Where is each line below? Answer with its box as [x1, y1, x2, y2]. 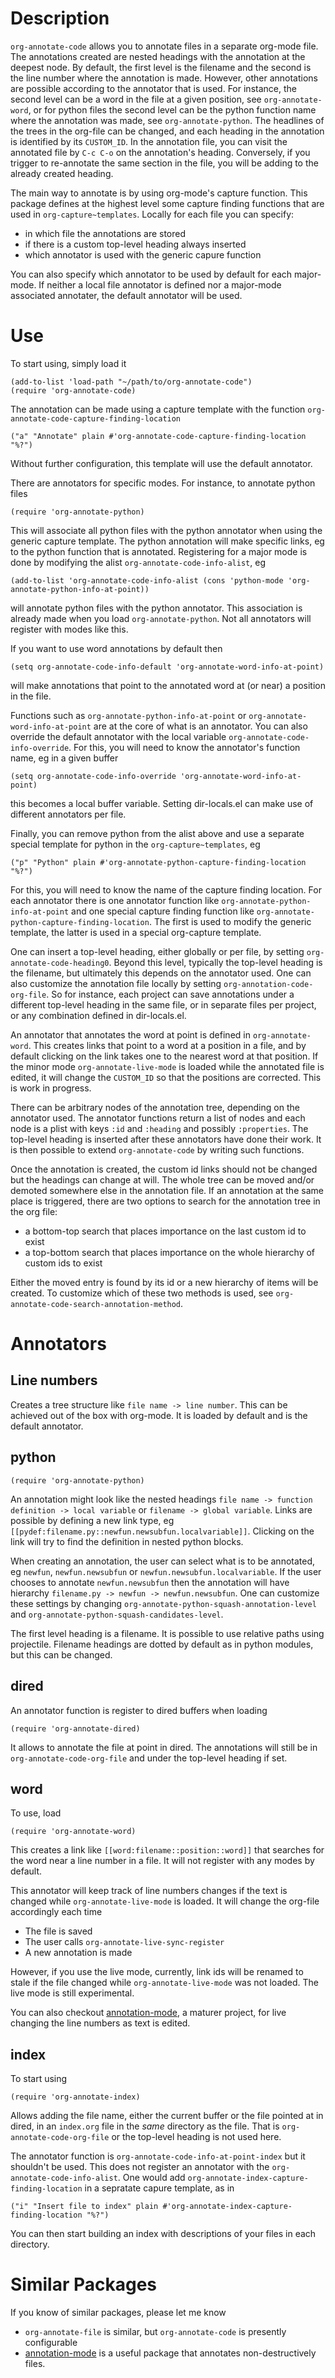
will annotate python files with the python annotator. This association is [10, 602, 303, 614]
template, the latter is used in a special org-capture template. [10, 926, 262, 938]
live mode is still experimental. [10, 1987, 135, 1999]
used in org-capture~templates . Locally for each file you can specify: [10, 208, 295, 220]
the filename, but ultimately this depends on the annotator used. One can [10, 967, 312, 979]
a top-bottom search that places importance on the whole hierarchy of [24, 1246, 316, 1258]
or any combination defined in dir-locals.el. [10, 1009, 187, 1021]
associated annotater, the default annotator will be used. [10, 289, 243, 301]
